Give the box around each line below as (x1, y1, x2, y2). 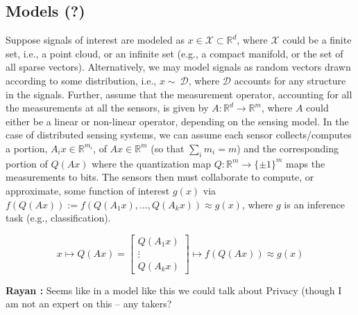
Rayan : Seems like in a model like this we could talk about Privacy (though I (6, 282, 342, 297)
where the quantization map (92, 156, 212, 170)
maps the (286, 156, 325, 170)
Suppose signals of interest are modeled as (6, 33, 185, 47)
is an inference (284, 197, 345, 211)
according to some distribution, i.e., (6, 73, 157, 87)
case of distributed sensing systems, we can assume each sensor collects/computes (6, 127, 352, 142)
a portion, (6, 141, 48, 155)
